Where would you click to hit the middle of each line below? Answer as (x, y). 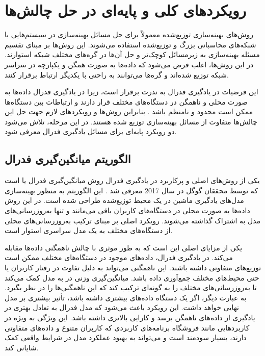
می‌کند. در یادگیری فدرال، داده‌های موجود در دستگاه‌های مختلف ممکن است (119, 257)
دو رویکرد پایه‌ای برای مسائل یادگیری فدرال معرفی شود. (91, 131)
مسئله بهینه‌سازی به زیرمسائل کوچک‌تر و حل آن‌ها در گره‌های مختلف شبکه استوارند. (132, 54)
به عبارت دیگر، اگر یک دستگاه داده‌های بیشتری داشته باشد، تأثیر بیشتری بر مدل (126, 297)
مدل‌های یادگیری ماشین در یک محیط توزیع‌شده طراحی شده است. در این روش (124, 200)
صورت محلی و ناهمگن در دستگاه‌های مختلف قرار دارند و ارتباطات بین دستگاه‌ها (126, 101)
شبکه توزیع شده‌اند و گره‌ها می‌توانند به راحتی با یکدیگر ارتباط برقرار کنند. (117, 74)
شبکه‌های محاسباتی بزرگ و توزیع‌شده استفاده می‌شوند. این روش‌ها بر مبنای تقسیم (130, 44)
